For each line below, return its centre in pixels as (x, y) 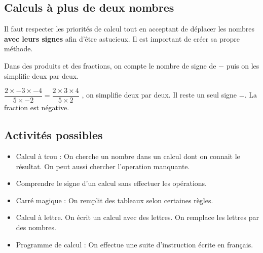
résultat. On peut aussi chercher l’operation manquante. (103, 166)
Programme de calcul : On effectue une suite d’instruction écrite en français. (135, 244)
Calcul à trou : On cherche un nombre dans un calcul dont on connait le (128, 156)
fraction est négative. (37, 107)
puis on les (243, 65)
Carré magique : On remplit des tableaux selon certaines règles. (115, 200)
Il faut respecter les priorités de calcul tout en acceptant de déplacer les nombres (129, 29)
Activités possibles (53, 135)
